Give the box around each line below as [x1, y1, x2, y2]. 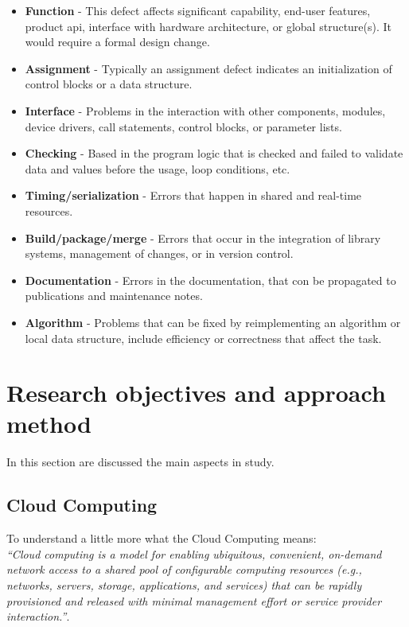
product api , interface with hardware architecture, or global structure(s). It [25, 18, 392, 34]
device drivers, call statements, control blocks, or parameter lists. [25, 118, 342, 134]
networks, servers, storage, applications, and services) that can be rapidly [6, 576, 362, 593]
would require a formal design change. [25, 33, 210, 50]
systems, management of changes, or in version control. [25, 245, 294, 262]
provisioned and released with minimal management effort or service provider [6, 592, 382, 609]
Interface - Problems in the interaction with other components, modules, [25, 102, 386, 119]
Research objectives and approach [6, 376, 386, 409]
